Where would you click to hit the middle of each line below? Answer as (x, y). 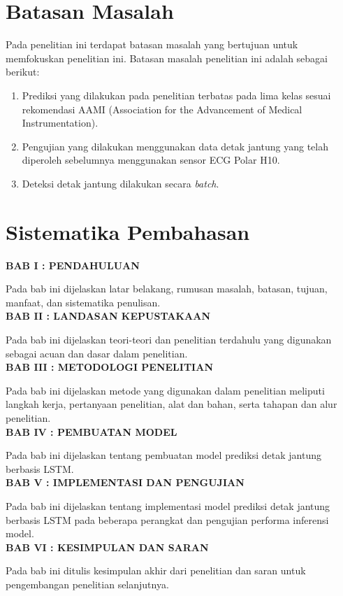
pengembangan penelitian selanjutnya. (87, 584)
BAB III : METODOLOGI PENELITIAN (109, 367)
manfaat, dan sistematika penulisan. (83, 302)
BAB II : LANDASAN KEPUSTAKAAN (108, 316)
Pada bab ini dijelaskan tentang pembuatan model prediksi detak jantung (163, 455)
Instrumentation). (60, 123)
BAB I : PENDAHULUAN (73, 265)
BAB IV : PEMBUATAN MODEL (92, 431)
